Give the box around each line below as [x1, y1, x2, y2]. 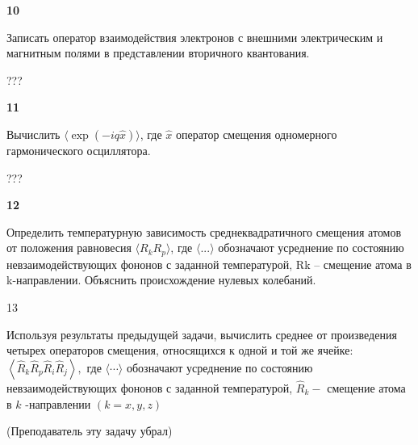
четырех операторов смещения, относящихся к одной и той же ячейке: [6, 342, 353, 359]
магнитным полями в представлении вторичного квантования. [6, 44, 310, 61]
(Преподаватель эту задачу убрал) [6, 422, 173, 439]
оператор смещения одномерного [175, 125, 337, 142]
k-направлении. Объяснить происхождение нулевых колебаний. [6, 271, 316, 288]
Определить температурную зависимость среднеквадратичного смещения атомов [6, 223, 402, 240]
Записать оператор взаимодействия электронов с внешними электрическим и [6, 28, 383, 45]
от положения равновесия [6, 239, 132, 256]
